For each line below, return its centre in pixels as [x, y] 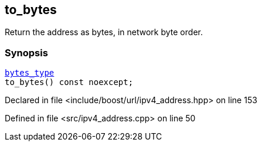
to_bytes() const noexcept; [69, 82]
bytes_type [30, 73]
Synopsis [26, 52]
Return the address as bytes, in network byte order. [104, 32]
